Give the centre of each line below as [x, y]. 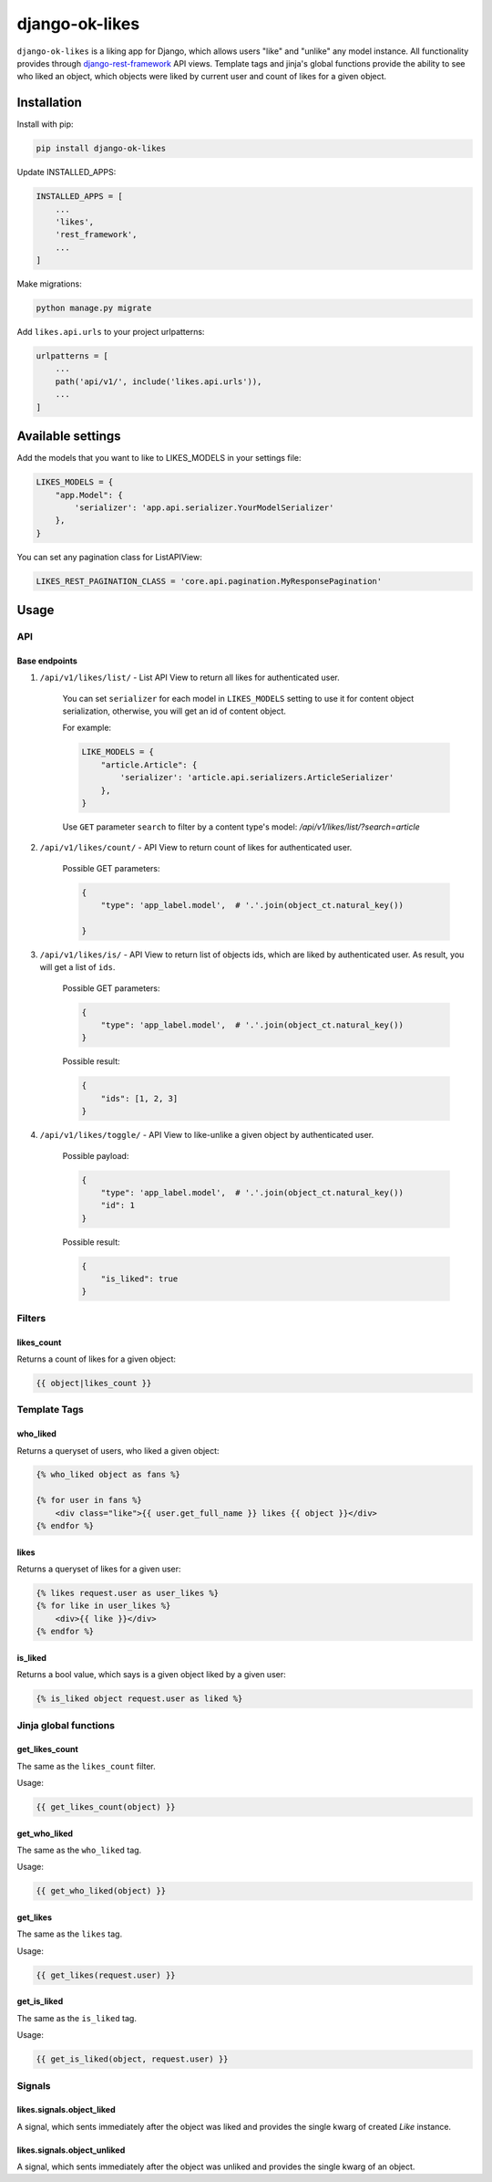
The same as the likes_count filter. [87, 1766]
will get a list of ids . [77, 967]
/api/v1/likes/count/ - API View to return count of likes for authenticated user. [196, 848]
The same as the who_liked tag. [79, 1850]
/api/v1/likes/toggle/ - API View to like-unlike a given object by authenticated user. [206, 1135]
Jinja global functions [66, 1725]
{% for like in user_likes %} [103, 1606]
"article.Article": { [149, 765]
